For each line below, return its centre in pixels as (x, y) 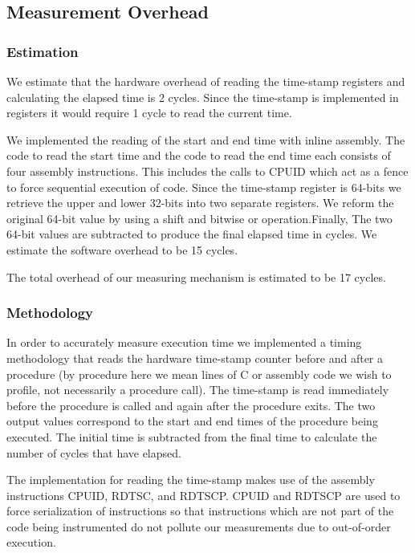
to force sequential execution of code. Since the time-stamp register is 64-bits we (204, 187)
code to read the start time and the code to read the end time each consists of (199, 155)
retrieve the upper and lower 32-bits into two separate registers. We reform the (200, 203)
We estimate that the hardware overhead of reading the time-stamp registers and (206, 81)
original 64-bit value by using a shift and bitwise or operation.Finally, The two (199, 218)
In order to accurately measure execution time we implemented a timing (184, 342)
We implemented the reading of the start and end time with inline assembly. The (206, 139)
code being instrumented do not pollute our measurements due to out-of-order (199, 526)
